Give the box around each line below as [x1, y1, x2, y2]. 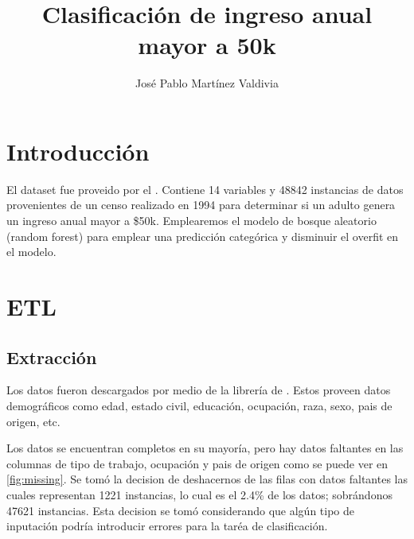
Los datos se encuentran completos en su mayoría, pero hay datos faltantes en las [6, 440, 404, 456]
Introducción [6, 134, 150, 167]
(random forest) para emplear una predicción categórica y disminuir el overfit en [6, 227, 399, 244]
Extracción [6, 344, 97, 369]
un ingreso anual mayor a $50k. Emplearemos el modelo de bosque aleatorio [6, 212, 377, 229]
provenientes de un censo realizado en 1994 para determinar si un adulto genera [6, 196, 396, 213]
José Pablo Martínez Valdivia [135, 75, 279, 91]
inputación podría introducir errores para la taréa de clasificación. [6, 518, 328, 534]
